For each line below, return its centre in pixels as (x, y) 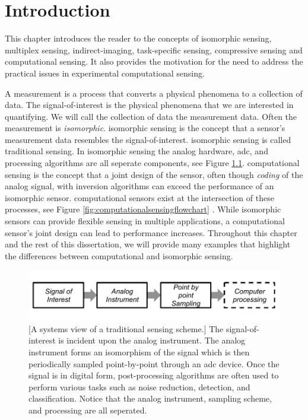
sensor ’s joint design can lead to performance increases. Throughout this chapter (151, 232)
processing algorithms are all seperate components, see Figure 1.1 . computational (152, 163)
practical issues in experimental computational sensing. (105, 73)
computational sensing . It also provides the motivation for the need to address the (154, 61)
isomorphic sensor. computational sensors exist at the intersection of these (139, 197)
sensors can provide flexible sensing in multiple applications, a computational (145, 221)
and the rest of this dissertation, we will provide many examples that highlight (148, 244)
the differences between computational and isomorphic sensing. (119, 255)
